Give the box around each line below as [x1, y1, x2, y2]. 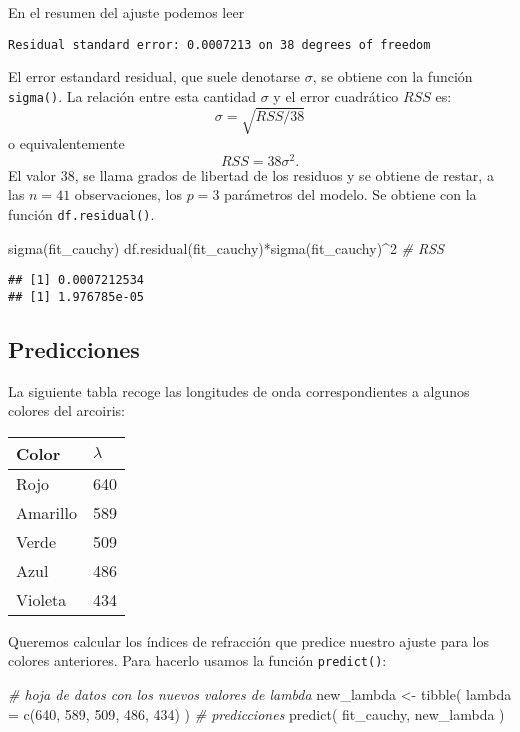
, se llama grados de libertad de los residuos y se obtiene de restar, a [74, 164, 494, 185]
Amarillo [16, 500, 77, 524]
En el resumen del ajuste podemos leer [8, 2, 245, 22]
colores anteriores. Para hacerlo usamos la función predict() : [8, 650, 387, 671]
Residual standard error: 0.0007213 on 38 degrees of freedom [8, 37, 431, 52]
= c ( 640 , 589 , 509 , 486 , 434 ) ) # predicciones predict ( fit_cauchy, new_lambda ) [8, 703, 505, 724]
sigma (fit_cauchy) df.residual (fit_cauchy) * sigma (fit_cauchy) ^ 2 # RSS [8, 237, 444, 258]
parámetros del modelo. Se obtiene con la [224, 184, 477, 205]
